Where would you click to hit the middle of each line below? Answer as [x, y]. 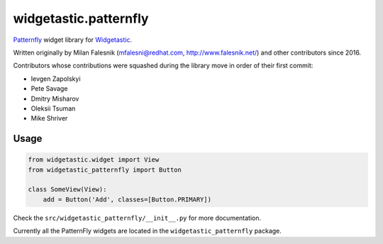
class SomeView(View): [67, 189]
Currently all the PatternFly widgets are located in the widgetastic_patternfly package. [147, 231]
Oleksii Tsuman [53, 108]
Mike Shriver [49, 118]
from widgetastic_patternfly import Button [105, 170]
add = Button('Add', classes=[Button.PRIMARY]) [127, 199]
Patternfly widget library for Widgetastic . [73, 40]
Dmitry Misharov [55, 99]
